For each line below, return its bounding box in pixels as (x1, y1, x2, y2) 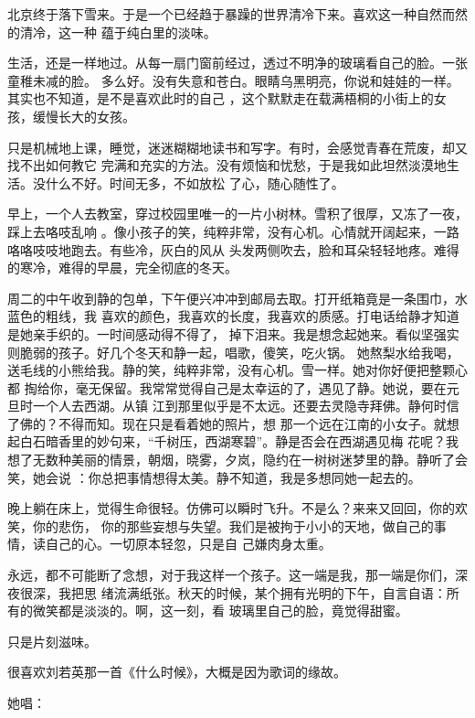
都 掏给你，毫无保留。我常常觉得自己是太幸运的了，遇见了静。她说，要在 (7, 378, 447, 397)
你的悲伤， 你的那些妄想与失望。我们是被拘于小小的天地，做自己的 (32, 516, 434, 535)
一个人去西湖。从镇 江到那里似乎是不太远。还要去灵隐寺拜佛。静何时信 (32, 396, 459, 415)
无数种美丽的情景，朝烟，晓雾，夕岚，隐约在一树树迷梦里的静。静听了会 (32, 450, 468, 469)
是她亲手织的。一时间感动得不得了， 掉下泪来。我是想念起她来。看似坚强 (7, 324, 447, 343)
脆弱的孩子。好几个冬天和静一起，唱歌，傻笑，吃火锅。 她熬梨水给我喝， (19, 342, 459, 361)
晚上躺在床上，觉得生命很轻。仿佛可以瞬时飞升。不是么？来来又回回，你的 (7, 498, 455, 518)
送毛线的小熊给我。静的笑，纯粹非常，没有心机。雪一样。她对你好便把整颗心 (7, 360, 468, 380)
